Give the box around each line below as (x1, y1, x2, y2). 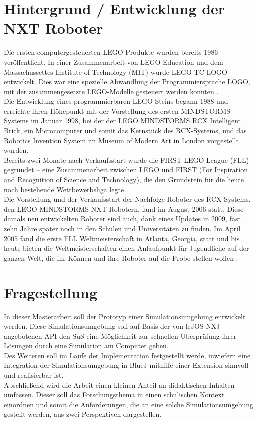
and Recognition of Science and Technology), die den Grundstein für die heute (4, 174, 244, 185)
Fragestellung (4, 282, 98, 302)
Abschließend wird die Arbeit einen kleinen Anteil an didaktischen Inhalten (4, 379, 235, 390)
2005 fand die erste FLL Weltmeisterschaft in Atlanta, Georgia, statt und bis (4, 233, 240, 243)
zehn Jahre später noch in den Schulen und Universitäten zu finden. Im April (4, 223, 241, 233)
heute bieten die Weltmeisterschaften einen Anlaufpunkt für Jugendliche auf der (4, 243, 249, 253)
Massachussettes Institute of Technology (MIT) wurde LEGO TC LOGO (4, 66, 227, 77)
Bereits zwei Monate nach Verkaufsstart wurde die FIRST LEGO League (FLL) (4, 154, 249, 165)
